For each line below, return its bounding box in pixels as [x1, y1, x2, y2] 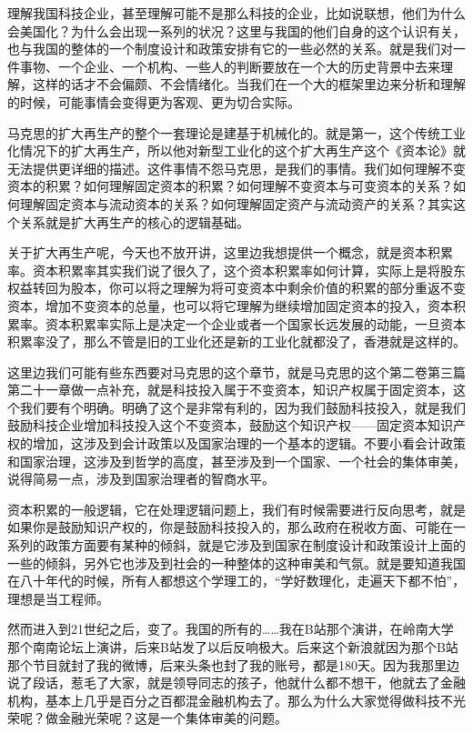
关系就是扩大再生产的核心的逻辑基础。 [19, 212, 249, 231]
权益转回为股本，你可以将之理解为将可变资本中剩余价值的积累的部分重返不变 [7, 278, 466, 297]
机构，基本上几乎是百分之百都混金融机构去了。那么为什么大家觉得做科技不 [7, 690, 453, 709]
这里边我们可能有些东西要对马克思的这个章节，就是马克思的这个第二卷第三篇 [7, 362, 466, 381]
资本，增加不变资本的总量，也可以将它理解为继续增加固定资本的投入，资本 [7, 296, 453, 315]
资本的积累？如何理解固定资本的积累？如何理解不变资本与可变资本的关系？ [7, 176, 453, 196]
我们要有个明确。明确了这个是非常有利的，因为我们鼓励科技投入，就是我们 [19, 397, 466, 417]
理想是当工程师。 [7, 588, 109, 607]
